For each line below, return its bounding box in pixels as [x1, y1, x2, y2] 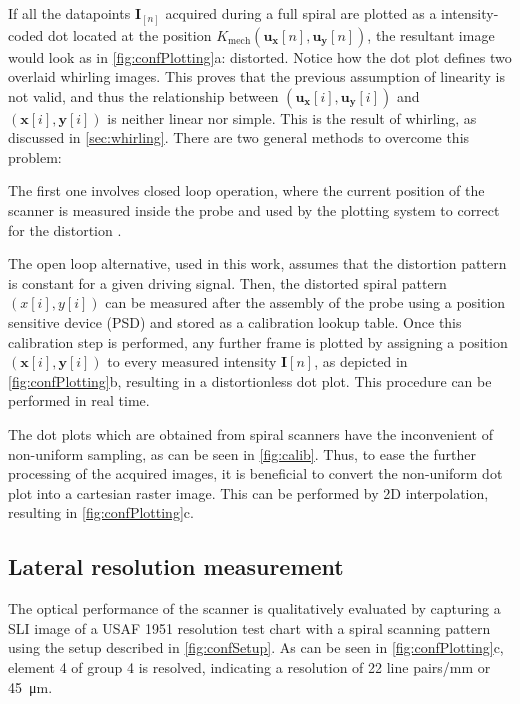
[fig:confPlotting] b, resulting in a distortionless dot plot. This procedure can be [8, 370, 492, 391]
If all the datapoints [8, 3, 131, 23]
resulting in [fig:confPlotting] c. [8, 502, 194, 523]
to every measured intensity [107, 351, 277, 372]
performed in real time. [8, 390, 150, 411]
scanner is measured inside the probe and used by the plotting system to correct [8, 200, 500, 221]
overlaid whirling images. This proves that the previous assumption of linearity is [8, 66, 505, 87]
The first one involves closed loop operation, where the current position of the [8, 180, 485, 201]
